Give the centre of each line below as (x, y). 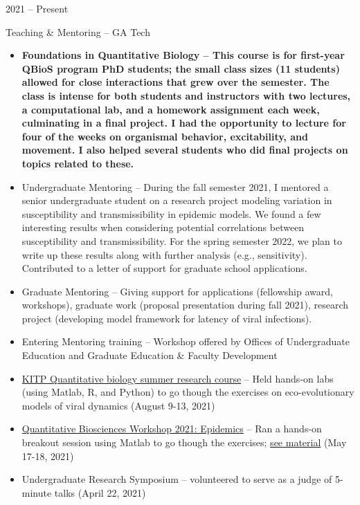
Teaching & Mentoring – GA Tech (78, 31)
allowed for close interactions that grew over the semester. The (175, 82)
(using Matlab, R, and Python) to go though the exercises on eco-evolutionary (188, 392)
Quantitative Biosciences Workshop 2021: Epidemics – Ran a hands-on (172, 429)
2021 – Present (37, 8)
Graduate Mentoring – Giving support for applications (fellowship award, (177, 291)
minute (37, 492)
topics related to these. (78, 163)
